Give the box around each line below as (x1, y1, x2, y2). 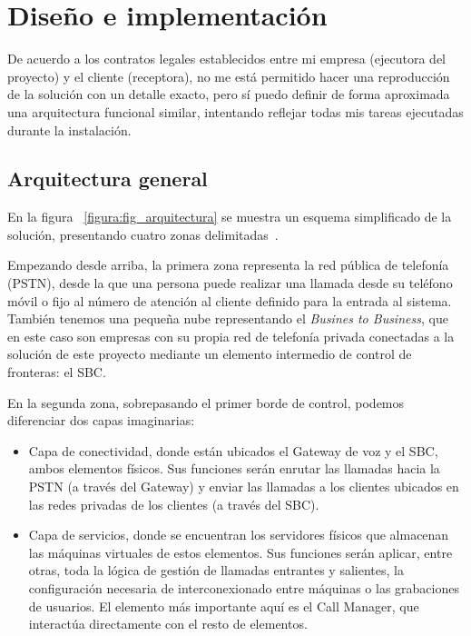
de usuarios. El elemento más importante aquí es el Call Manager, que (28, 596, 419, 615)
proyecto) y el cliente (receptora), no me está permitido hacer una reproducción (7, 66, 450, 85)
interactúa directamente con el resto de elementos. (28, 614, 308, 633)
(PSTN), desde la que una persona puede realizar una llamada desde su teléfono (7, 273, 453, 293)
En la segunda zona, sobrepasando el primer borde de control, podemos (7, 393, 405, 412)
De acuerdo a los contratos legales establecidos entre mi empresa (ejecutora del (7, 49, 446, 68)
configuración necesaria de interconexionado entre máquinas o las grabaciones (28, 578, 459, 597)
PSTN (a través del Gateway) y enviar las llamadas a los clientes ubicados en (28, 477, 459, 496)
